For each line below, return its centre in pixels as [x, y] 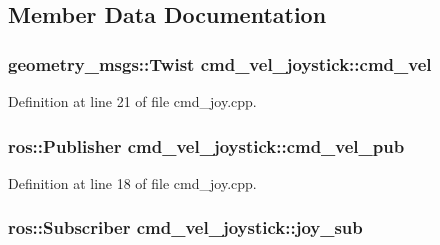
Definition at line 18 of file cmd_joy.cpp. [132, 182]
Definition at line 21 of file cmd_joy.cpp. [132, 101]
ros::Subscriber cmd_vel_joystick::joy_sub [185, 227]
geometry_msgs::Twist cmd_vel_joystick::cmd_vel [220, 63]
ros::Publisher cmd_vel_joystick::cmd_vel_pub [206, 145]
